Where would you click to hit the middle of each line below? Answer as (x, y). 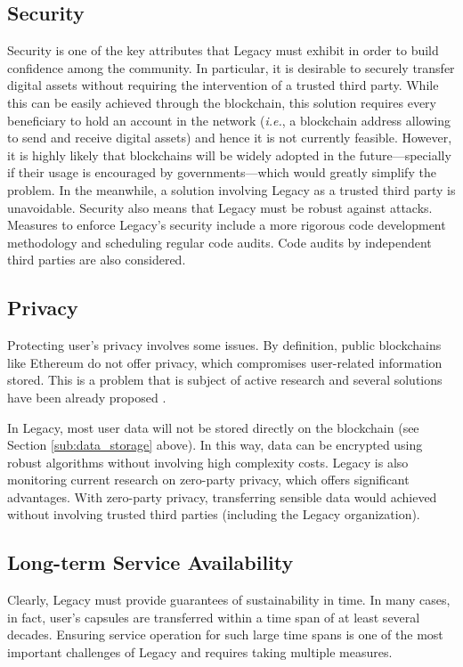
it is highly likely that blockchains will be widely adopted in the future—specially (229, 155)
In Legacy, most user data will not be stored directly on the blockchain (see (213, 427)
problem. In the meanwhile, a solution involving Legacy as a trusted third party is (231, 189)
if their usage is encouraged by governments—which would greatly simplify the (222, 172)
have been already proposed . (87, 397)
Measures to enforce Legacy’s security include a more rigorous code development (227, 225)
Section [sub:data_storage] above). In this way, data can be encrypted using (215, 445)
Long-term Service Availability (150, 562)
